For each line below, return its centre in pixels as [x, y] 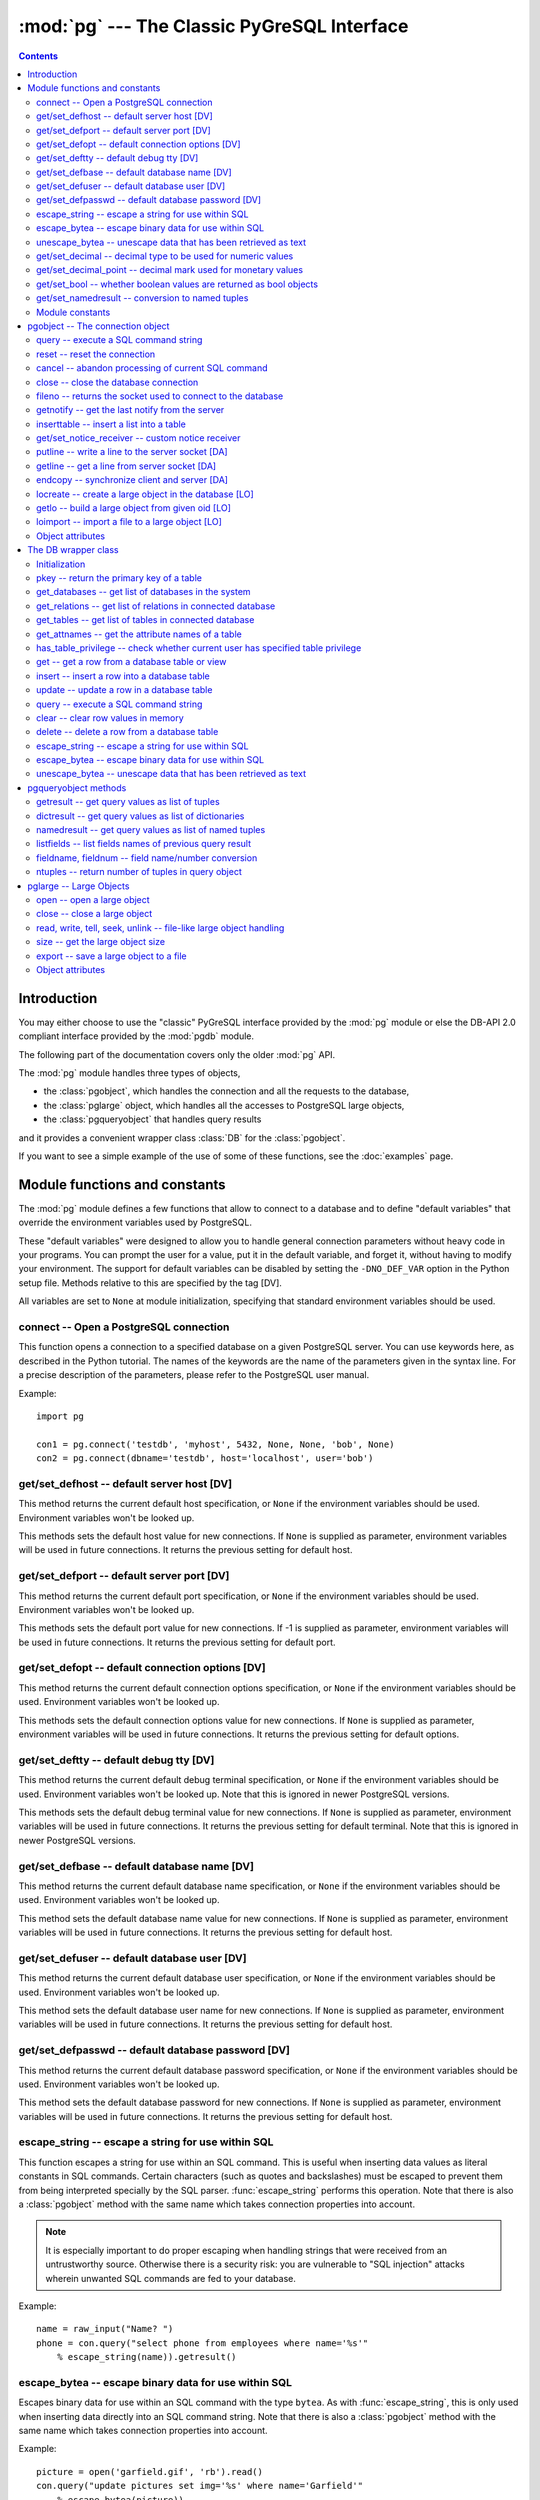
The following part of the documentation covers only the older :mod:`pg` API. [177, 1054]
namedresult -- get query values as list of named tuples [151, 830]
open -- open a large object [93, 899]
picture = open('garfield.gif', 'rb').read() [150, 2471]
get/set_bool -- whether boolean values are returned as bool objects [177, 284]
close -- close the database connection [117, 382]
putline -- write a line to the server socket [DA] [132, 452]
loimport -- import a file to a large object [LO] [129, 522]
